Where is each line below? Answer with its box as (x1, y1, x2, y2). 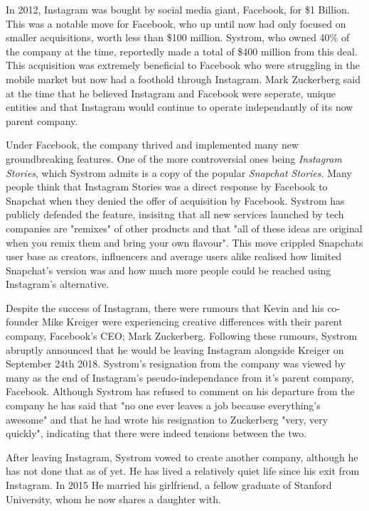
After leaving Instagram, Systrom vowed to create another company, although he (6, 449, 358, 464)
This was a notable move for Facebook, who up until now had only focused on (6, 16, 346, 31)
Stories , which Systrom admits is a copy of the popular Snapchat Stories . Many (6, 165, 352, 180)
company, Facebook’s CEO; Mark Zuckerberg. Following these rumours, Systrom (6, 328, 358, 343)
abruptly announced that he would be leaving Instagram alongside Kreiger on (6, 342, 344, 357)
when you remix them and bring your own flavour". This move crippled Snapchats (6, 235, 363, 249)
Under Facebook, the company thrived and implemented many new (6, 137, 299, 152)
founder (6, 314, 39, 329)
